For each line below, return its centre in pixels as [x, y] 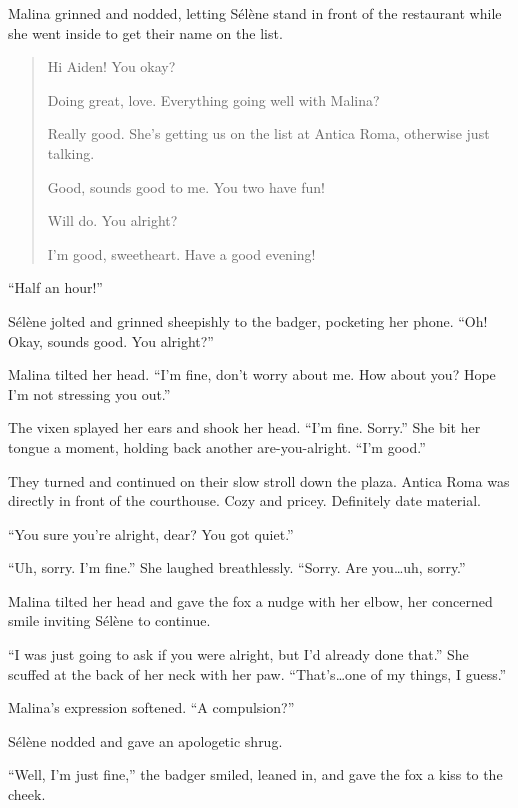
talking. [71, 152]
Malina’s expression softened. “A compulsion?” [151, 707]
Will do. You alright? [112, 220]
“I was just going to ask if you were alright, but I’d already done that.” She [238, 654]
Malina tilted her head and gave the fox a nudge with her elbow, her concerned [250, 600]
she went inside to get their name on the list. [145, 32]
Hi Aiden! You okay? [111, 66]
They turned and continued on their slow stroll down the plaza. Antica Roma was [259, 480]
